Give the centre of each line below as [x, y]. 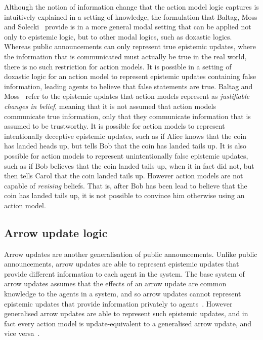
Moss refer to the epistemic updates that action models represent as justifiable [127, 96]
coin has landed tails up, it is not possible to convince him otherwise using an [124, 195]
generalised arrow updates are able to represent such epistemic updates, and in [126, 313]
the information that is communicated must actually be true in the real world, [125, 56]
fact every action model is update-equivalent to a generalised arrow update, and [128, 323]
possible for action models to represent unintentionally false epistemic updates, [126, 155]
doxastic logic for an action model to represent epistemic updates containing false [130, 76]
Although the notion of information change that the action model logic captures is [131, 7]
